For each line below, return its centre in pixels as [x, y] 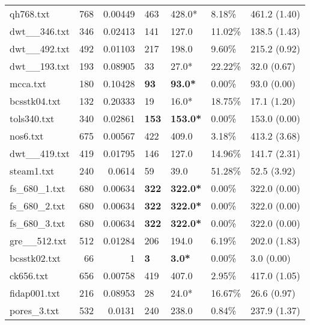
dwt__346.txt [40, 31]
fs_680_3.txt [38, 223]
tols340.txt [32, 118]
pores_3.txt [35, 310]
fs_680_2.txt [38, 206]
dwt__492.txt [40, 48]
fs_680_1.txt [38, 188]
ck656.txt [29, 275]
